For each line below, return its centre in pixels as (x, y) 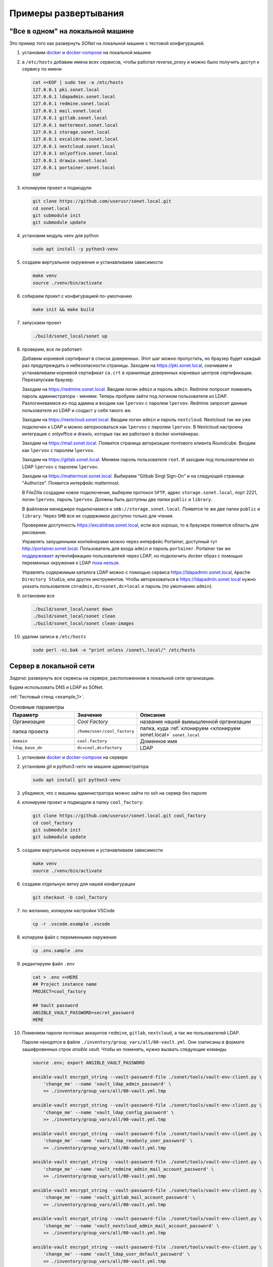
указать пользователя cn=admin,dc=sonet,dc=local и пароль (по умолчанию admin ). (117, 586)
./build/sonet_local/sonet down (73, 609)
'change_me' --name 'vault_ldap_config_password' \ (109, 1112)
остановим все (38, 595)
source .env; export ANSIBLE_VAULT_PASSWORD (89, 1063)
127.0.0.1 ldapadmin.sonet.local (74, 97)
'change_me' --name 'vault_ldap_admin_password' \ (107, 1084)
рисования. (34, 532)
